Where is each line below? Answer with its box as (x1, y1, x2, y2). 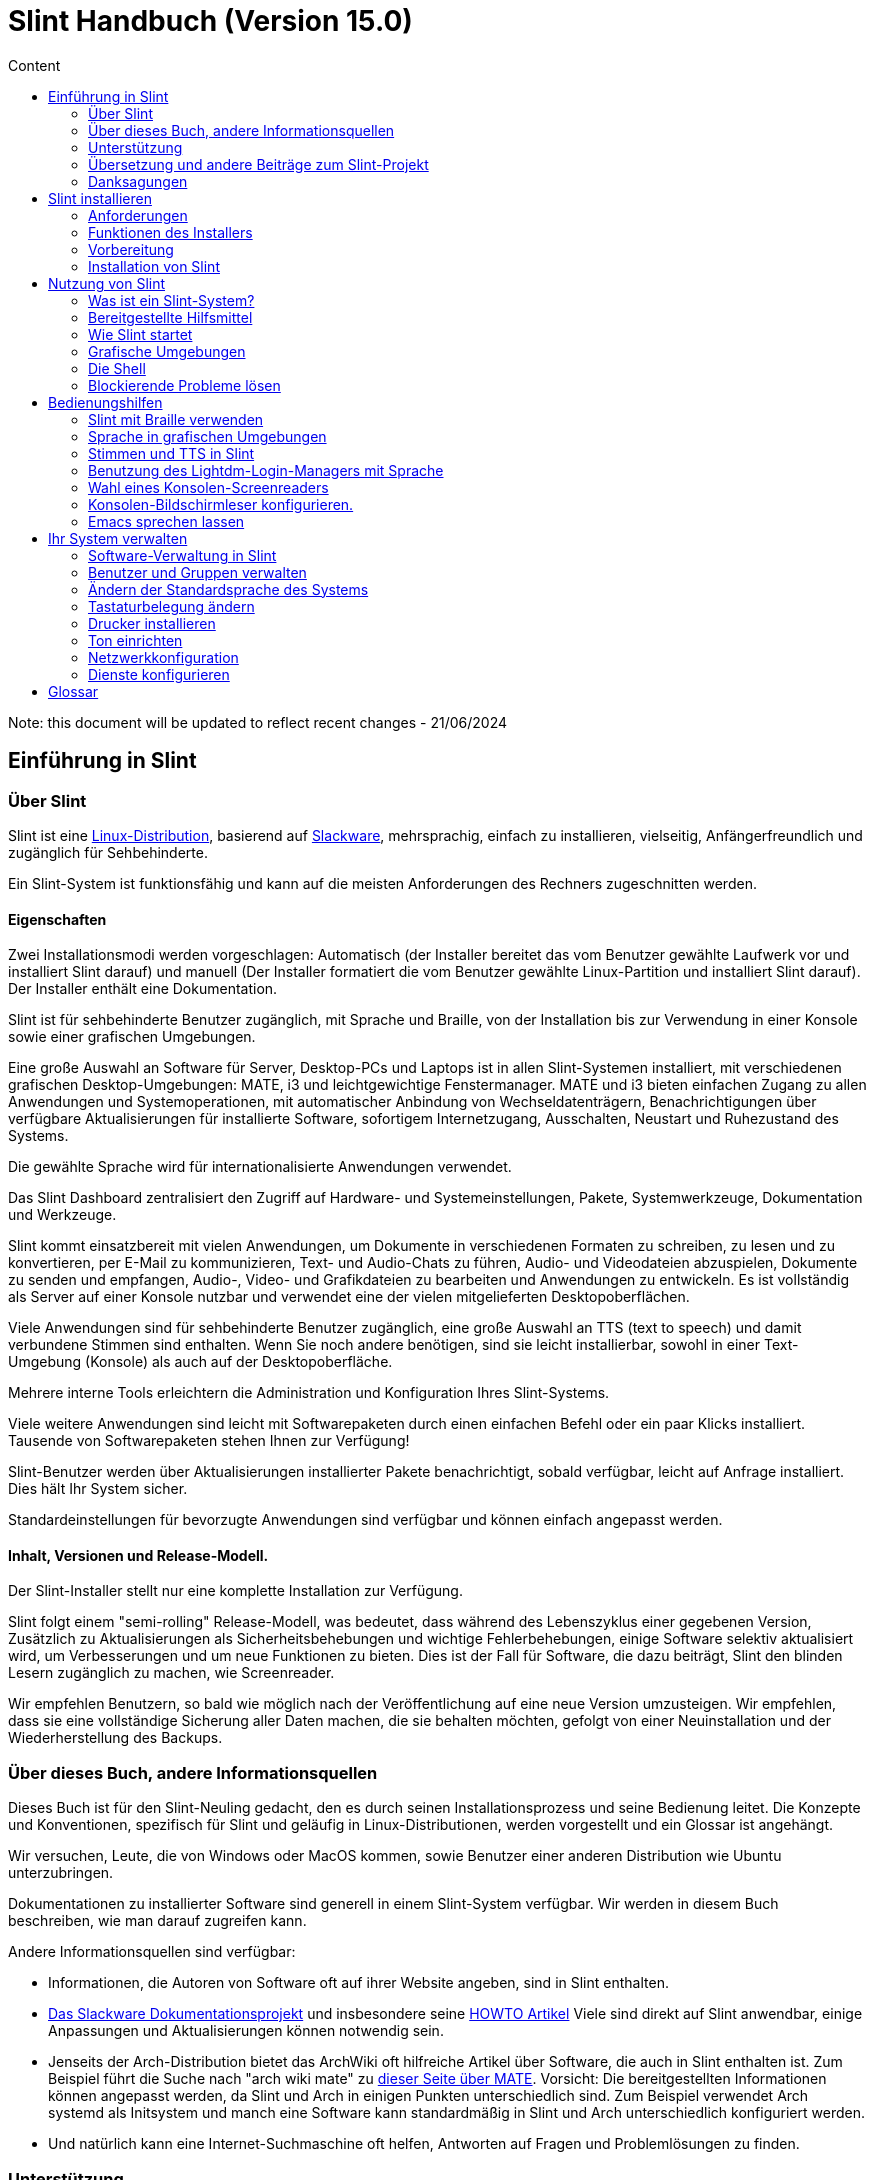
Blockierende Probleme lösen (88, 376, 281, 394)
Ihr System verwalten (48, 529, 188, 547)
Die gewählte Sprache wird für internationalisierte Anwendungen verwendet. (8, 1158, 512, 1176)
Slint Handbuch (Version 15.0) (8, 4, 413, 38)
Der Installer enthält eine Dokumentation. (8, 980, 278, 998)
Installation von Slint (88, 257, 220, 275)
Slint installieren (48, 189, 152, 207)
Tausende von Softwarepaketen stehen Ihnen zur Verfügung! (8, 1432, 410, 1450)
